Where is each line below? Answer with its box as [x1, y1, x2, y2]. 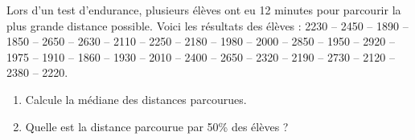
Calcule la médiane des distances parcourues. [25, 90, 247, 107]
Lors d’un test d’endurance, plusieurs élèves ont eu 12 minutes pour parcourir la [6, 2, 401, 18]
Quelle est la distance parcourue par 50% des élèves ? [25, 118, 289, 134]
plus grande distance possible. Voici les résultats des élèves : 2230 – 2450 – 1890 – [6, 17, 409, 34]
